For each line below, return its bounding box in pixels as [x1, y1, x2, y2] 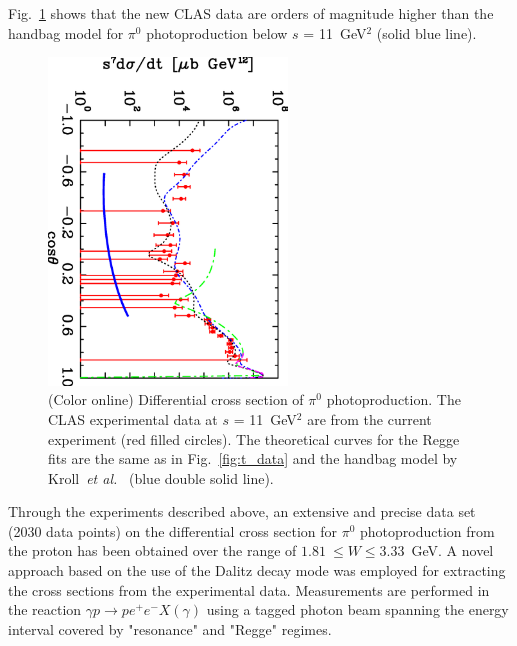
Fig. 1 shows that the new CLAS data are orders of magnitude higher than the [8, 3, 494, 23]
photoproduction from [360, 520, 495, 541]
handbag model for [8, 22, 124, 43]
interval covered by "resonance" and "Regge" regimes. [8, 618, 332, 639]
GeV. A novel [411, 540, 494, 561]
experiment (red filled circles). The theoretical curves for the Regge [48, 428, 460, 449]
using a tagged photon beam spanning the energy [206, 599, 509, 620]
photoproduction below [146, 22, 288, 43]
